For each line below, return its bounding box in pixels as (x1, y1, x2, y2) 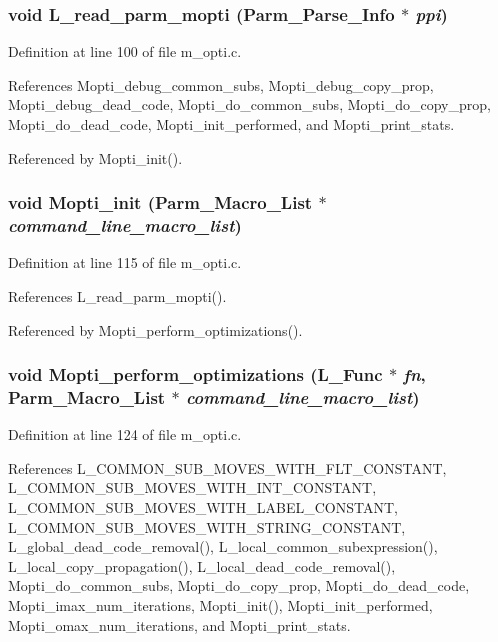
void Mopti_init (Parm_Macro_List (8, 190, 313, 215)
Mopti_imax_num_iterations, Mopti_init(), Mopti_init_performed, (8, 595, 433, 615)
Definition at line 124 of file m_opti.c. (8, 424, 242, 445)
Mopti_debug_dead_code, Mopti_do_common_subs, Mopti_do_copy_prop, (8, 94, 491, 115)
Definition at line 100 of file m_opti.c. (8, 41, 242, 62)
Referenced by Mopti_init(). (8, 147, 183, 168)
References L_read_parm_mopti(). (8, 285, 227, 306)
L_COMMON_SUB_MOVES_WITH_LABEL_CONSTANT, (8, 497, 398, 518)
